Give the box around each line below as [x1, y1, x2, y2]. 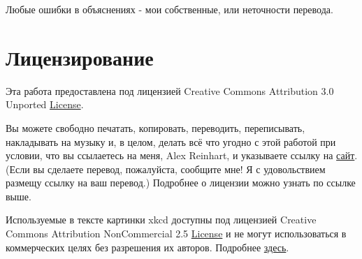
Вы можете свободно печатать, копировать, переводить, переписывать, [6, 120, 305, 135]
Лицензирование [6, 43, 154, 71]
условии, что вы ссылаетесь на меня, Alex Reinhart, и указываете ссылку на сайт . [6, 148, 358, 163]
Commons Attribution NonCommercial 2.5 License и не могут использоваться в [6, 226, 347, 241]
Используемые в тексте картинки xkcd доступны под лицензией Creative [6, 212, 317, 227]
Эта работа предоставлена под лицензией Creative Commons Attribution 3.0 [6, 83, 334, 98]
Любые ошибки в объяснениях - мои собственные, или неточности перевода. [6, 2, 333, 16]
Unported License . [6, 97, 84, 112]
